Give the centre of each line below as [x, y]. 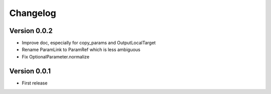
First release [35, 83]
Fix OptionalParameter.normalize [56, 56]
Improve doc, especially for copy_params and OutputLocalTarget [89, 43]
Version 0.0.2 [31, 31]
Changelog [33, 13]
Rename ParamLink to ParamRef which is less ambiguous [81, 49]
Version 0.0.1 [30, 71]
